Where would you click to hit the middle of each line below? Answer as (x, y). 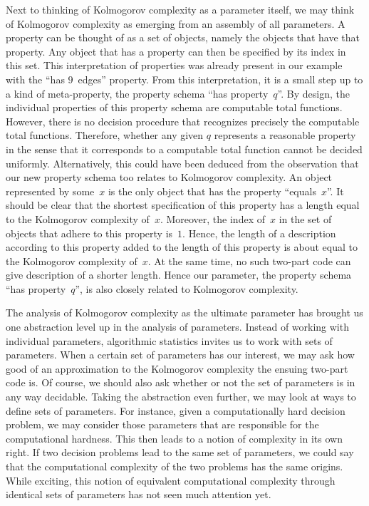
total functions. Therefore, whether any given (105, 135)
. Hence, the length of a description (259, 233)
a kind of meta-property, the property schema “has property (137, 93)
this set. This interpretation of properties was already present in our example (174, 65)
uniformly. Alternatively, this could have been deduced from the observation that (182, 163)
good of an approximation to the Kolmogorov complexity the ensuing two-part (177, 368)
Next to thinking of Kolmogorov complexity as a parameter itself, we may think (180, 9)
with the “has (35, 79)
